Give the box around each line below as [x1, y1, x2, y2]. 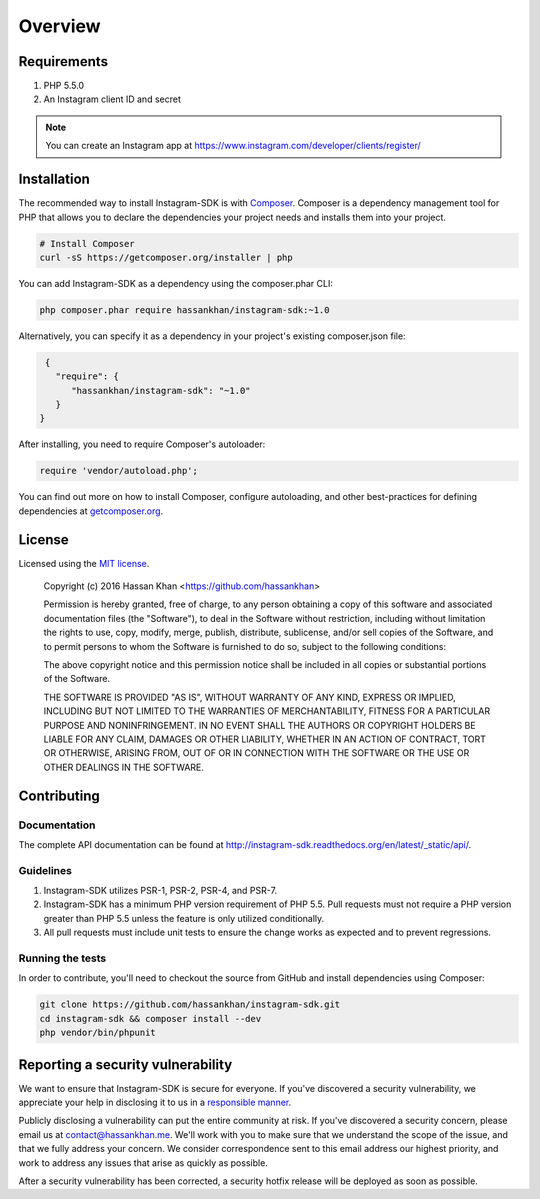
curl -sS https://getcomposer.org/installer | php [39, 251, 294, 263]
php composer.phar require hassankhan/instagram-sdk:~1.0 [39, 304, 330, 315]
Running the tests [18, 951, 107, 965]
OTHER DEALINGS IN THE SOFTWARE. [43, 761, 205, 773]
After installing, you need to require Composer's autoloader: [18, 438, 266, 450]
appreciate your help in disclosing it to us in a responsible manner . [18, 1096, 292, 1108]
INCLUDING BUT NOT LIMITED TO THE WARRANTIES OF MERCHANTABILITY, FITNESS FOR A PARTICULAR [43, 705, 490, 717]
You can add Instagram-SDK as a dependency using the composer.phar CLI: [18, 277, 334, 289]
